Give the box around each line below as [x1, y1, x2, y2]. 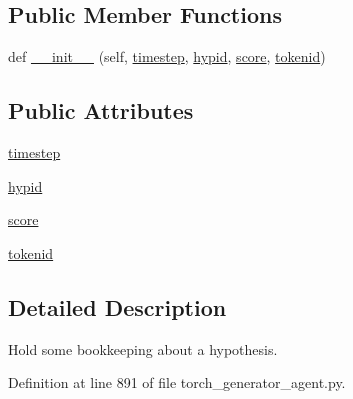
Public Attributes [8, 95, 194, 126]
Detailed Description [8, 291, 227, 322]
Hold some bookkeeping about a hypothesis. [8, 338, 278, 359]
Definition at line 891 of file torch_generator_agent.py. [8, 372, 346, 393]
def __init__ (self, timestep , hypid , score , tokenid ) [8, 46, 326, 67]
